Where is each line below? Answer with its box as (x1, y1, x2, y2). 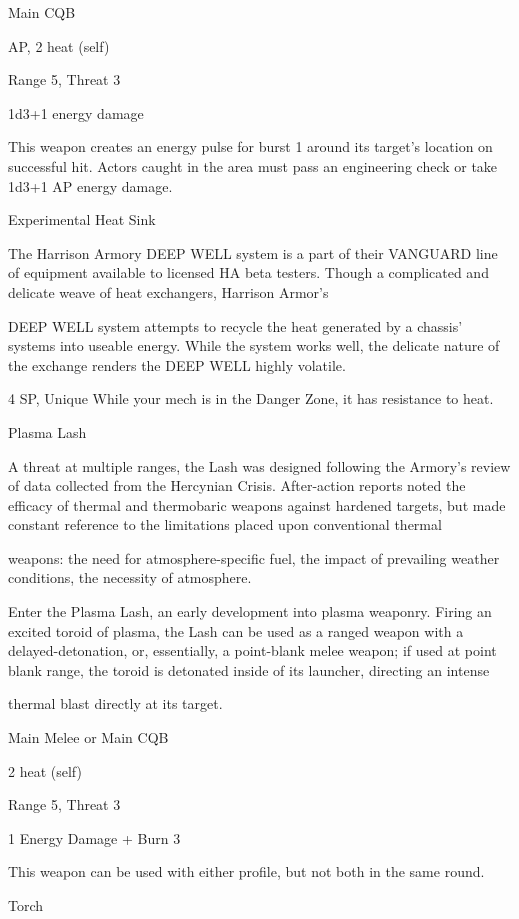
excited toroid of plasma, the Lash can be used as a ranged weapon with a (8, 620, 464, 641)
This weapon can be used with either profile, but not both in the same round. (8, 861, 485, 882)
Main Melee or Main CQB (8, 727, 169, 748)
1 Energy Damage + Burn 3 (8, 827, 181, 848)
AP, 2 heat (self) (8, 35, 110, 56)
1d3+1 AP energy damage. (8, 175, 173, 196)
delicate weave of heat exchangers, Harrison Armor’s (8, 281, 329, 302)
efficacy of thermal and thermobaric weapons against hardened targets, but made (8, 494, 506, 515)
